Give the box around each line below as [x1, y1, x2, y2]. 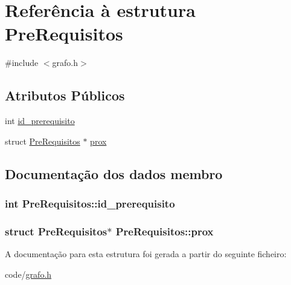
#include [5, 56, 39, 69]
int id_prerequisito [5, 114, 75, 127]
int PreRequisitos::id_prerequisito [5, 196, 175, 211]
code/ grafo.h [5, 267, 52, 280]
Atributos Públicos [5, 86, 125, 105]
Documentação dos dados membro [5, 164, 223, 183]
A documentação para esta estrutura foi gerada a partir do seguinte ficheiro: [5, 247, 287, 260]
